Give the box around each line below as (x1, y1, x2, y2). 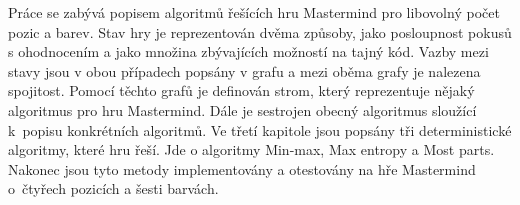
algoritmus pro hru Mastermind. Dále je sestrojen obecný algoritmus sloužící (8, 99, 477, 120)
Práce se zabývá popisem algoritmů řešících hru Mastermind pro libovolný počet (8, 2, 500, 22)
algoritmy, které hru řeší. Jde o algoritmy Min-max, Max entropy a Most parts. (8, 139, 495, 160)
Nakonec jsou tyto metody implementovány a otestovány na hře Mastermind (8, 158, 476, 179)
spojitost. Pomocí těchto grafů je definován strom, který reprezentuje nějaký (8, 80, 475, 101)
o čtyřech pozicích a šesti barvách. (8, 178, 219, 199)
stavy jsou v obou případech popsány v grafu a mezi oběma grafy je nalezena (8, 60, 481, 81)
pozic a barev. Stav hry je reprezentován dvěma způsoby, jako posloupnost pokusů (8, 21, 512, 42)
